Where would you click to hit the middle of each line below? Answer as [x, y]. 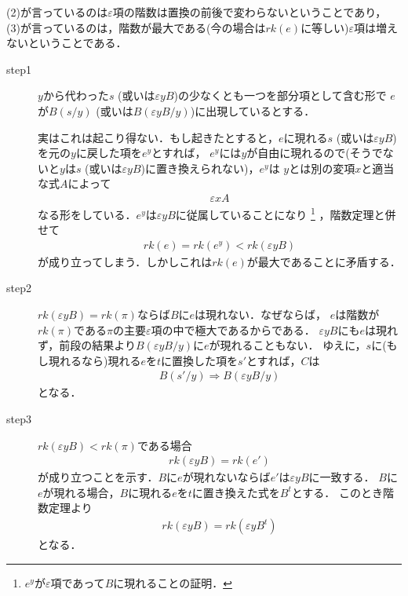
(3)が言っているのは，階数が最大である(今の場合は [136, 27]
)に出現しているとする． [253, 110]
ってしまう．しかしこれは [147, 261]
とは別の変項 [322, 168]
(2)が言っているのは [57, 12]
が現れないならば [226, 477]
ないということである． [67, 43]
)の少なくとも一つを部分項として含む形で [280, 95]
